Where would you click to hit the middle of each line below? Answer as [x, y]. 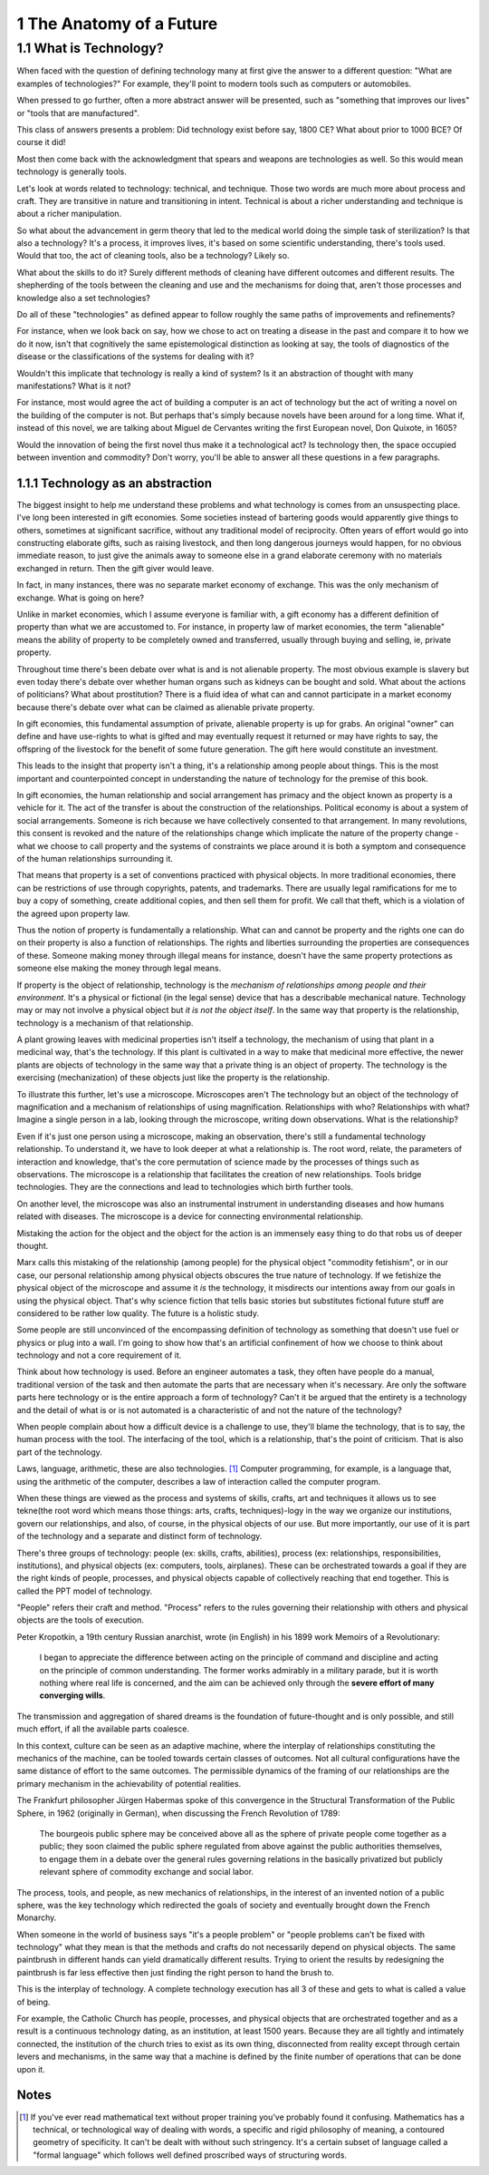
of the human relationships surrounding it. [95, 858]
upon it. [31, 2069]
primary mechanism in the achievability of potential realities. [129, 1783]
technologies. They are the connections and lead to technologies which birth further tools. [185, 1187]
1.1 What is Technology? [90, 48]
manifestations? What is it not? [74, 385]
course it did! [41, 142]
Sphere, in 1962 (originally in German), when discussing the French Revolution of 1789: [178, 1813]
